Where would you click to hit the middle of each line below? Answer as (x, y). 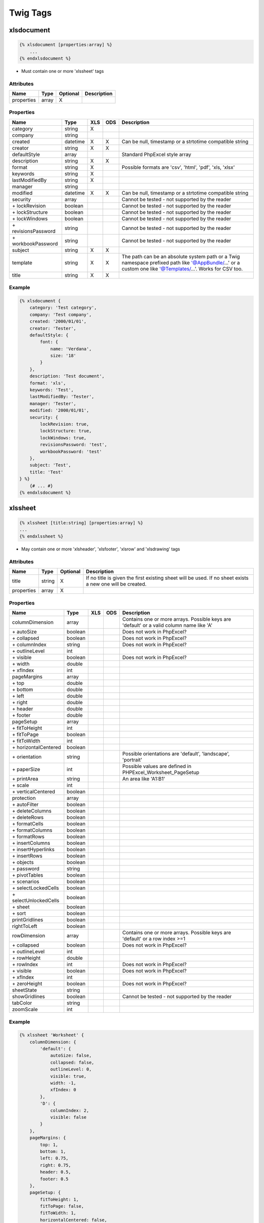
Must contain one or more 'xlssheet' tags (63, 71)
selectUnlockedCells (36, 901)
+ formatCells (28, 824)
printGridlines (28, 920)
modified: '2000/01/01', (59, 410)
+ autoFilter (25, 805)
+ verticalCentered (34, 792)
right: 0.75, (55, 1165)
